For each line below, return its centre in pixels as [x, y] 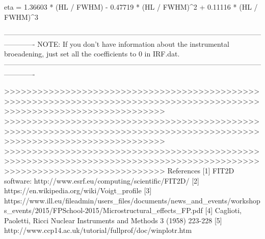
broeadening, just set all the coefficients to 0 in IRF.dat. [92, 54]
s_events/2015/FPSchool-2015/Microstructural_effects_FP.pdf [103, 210]
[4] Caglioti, [223, 210]
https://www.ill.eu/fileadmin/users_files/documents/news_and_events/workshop [132, 200]
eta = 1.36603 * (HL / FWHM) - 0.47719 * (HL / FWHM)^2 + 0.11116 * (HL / [131, 7]
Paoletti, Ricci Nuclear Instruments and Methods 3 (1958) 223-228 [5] [113, 220]
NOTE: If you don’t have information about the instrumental [133, 43]
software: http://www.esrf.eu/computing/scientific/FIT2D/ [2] [102, 180]
